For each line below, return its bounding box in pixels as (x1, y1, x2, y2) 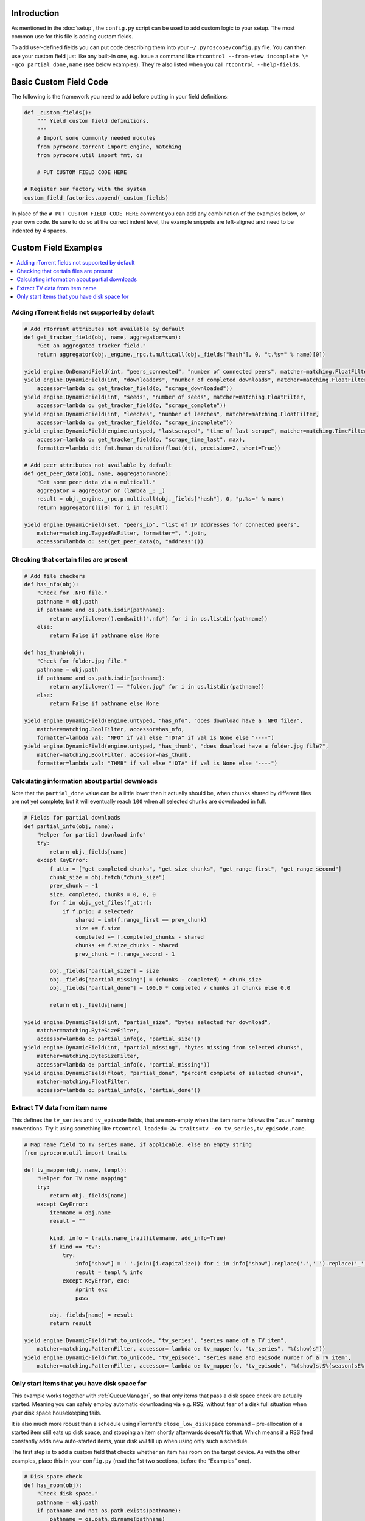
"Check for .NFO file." (36, 590, 108, 596)
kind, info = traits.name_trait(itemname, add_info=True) (49, 1235, 226, 1242)
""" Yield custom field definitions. (36, 117, 150, 125)
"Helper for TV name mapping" (36, 1175, 127, 1182)
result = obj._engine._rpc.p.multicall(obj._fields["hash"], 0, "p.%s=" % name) (36, 496, 284, 503)
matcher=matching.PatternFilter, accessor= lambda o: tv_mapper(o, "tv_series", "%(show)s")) (36, 1345, 325, 1352)
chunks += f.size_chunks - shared (75, 942, 179, 949)
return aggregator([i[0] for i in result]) (36, 504, 169, 511)
